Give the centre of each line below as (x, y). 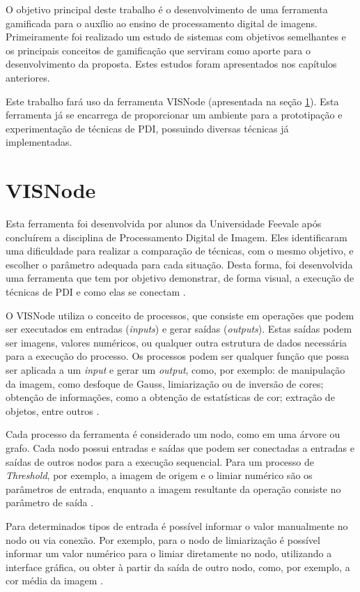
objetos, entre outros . (53, 410)
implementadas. (39, 142)
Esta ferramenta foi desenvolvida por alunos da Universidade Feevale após (164, 223)
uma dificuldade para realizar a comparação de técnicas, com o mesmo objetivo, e (180, 251)
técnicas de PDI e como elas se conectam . (96, 292)
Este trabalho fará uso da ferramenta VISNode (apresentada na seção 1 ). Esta (172, 101)
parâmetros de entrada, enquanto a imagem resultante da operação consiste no (173, 488)
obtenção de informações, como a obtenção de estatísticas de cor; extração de (170, 397)
